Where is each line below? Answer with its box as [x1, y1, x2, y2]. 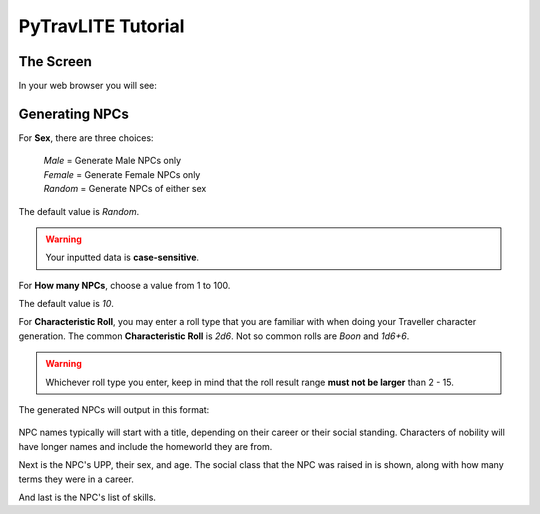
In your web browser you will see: [18, 80, 157, 92]
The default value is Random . [18, 205, 140, 217]
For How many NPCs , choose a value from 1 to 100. [18, 279, 231, 291]
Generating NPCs [18, 105, 129, 122]
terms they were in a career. [18, 473, 134, 485]
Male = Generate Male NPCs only [43, 155, 182, 167]
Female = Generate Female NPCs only [43, 168, 201, 180]
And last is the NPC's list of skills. [18, 491, 157, 503]
